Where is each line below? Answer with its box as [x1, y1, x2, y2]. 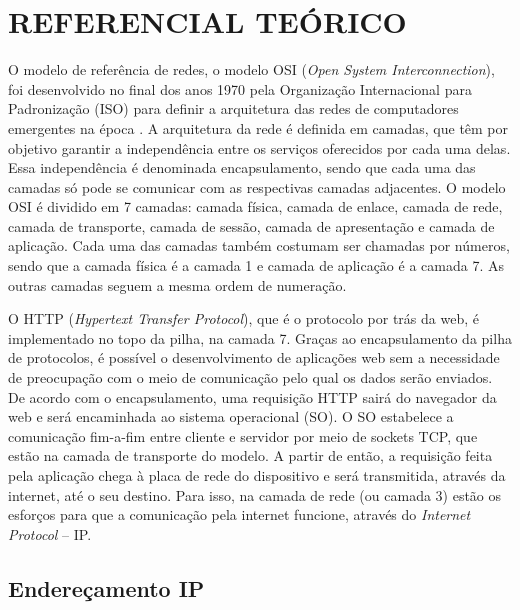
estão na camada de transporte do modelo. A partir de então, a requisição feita [8, 445, 493, 466]
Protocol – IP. [8, 523, 92, 544]
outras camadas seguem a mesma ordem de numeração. [8, 274, 347, 295]
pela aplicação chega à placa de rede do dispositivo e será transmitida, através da [8, 465, 506, 485]
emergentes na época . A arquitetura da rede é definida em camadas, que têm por [8, 117, 509, 138]
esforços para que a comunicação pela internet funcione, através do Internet [8, 504, 471, 525]
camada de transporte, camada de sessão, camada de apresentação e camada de [8, 215, 495, 236]
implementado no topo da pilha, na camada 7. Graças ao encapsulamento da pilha [8, 327, 512, 348]
